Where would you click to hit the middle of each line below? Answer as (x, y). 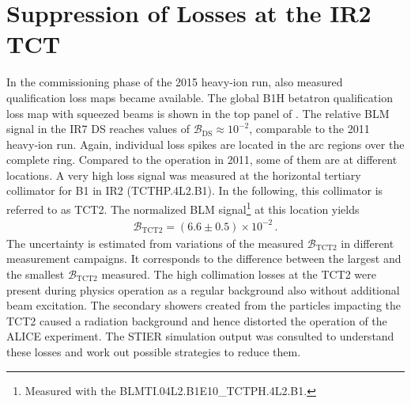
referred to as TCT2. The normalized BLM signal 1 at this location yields (183, 208)
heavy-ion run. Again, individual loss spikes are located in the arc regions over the (205, 144)
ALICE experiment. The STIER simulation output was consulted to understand (200, 336)
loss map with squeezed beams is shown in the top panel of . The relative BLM (198, 113)
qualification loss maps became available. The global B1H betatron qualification (200, 97)
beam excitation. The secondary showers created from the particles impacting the (204, 305)
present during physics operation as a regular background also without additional (203, 289)
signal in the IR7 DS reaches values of (98, 129)
